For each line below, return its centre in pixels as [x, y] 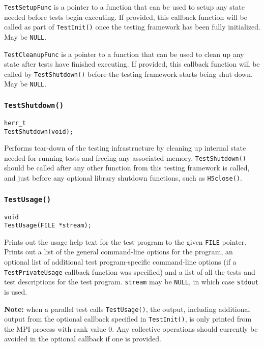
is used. [16, 291]
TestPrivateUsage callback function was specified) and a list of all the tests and [130, 271]
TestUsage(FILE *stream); [48, 226]
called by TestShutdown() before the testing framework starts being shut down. [128, 74]
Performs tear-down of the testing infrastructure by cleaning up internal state [125, 148]
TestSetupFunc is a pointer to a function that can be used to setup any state [124, 7]
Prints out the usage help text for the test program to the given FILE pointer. [125, 241]
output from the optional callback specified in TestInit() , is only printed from [128, 319]
